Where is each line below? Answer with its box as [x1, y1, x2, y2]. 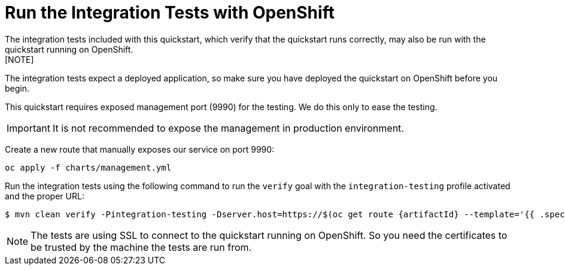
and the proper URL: [5, 190, 84, 201]
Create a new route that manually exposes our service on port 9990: [5, 144, 275, 154]
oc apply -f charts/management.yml [5, 162, 172, 172]
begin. [5, 83, 30, 93]
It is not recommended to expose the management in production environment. [52, 122, 404, 134]
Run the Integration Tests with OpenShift [5, 2, 335, 23]
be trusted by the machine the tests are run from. [31, 241, 252, 253]
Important [7, 122, 50, 134]
